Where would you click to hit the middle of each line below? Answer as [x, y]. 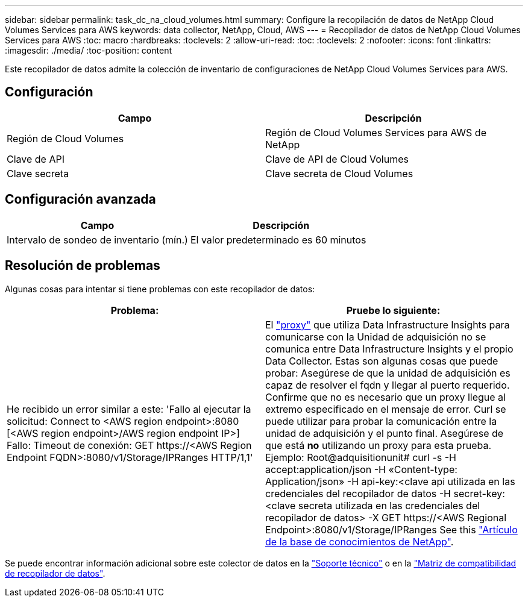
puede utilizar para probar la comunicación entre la [381, 421]
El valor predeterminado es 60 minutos [278, 240]
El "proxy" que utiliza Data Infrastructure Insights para [388, 325]
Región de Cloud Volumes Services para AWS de [376, 132]
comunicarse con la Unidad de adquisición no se [376, 337]
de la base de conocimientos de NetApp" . [360, 541]
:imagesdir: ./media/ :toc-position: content [88, 50]
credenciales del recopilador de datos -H [358, 493]
